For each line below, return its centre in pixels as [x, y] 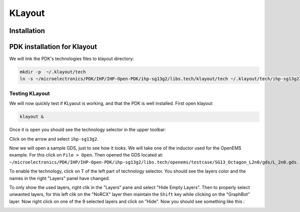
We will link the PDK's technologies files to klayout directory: [72, 59]
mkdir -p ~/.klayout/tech [53, 72]
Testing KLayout [29, 93]
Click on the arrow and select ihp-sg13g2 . [54, 139]
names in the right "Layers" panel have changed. [59, 178]
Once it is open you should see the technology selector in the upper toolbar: [87, 129]
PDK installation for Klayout [53, 47]
